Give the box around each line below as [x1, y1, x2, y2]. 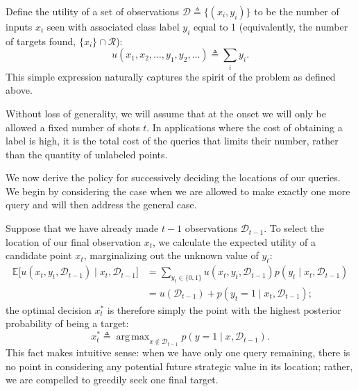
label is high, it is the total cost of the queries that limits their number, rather [6, 133, 339, 148]
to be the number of [254, 4, 339, 18]
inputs [6, 19, 33, 33]
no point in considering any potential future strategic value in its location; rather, [6, 358, 353, 373]
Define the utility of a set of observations [6, 4, 180, 18]
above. [6, 83, 33, 97]
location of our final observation [6, 234, 142, 249]
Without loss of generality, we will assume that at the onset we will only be [6, 106, 326, 120]
